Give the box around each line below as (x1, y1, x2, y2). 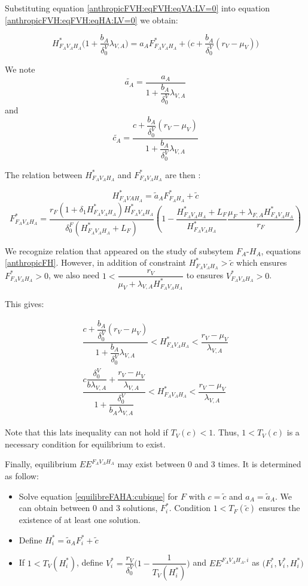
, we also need (48, 269, 100, 281)
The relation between (5, 168, 83, 181)
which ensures (236, 256, 287, 269)
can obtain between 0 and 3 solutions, (19, 501, 158, 514)
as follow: (5, 470, 39, 482)
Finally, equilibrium (5, 458, 77, 470)
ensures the (258, 501, 300, 514)
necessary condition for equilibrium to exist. (5, 437, 166, 450)
